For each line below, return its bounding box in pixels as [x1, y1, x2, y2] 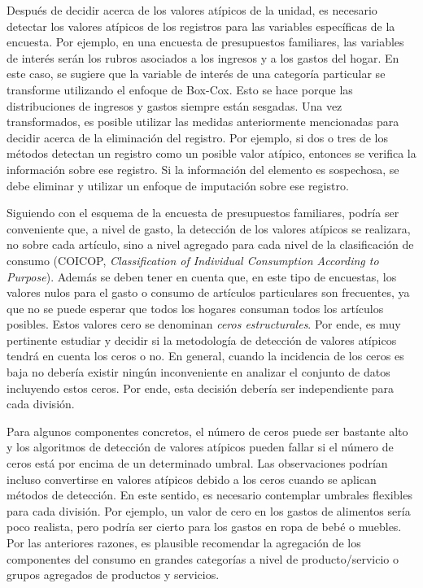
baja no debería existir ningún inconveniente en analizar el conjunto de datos [7, 364, 390, 381]
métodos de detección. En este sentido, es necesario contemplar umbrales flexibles [7, 486, 412, 503]
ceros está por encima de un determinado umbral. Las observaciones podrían [7, 455, 388, 472]
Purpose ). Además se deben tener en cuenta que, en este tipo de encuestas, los [7, 268, 397, 285]
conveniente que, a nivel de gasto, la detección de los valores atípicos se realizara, [7, 220, 411, 237]
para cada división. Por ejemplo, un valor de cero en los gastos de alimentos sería [7, 502, 411, 519]
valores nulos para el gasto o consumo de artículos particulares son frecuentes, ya [7, 284, 410, 301]
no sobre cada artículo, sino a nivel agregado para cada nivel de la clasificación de [7, 236, 414, 253]
